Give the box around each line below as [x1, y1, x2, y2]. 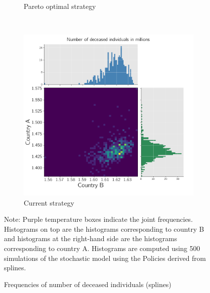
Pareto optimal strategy [24, 1, 96, 11]
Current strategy [24, 197, 75, 208]
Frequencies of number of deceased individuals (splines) [4, 279, 171, 289]
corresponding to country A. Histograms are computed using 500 [4, 243, 200, 253]
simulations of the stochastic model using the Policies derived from [4, 252, 206, 263]
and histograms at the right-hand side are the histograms [4, 233, 177, 244]
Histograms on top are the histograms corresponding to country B [4, 223, 204, 234]
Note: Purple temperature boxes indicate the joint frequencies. [4, 214, 193, 224]
